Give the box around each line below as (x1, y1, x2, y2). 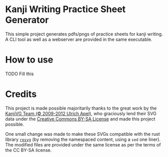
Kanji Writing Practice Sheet (5, 4, 126, 15)
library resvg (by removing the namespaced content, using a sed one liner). (5, 136, 161, 142)
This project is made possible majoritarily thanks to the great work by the (5, 105, 157, 111)
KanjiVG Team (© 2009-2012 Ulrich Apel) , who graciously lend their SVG (5, 110, 157, 117)
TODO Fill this (5, 71, 34, 77)
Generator (5, 14, 49, 26)
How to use (5, 54, 53, 66)
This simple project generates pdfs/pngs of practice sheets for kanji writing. (5, 31, 163, 37)
